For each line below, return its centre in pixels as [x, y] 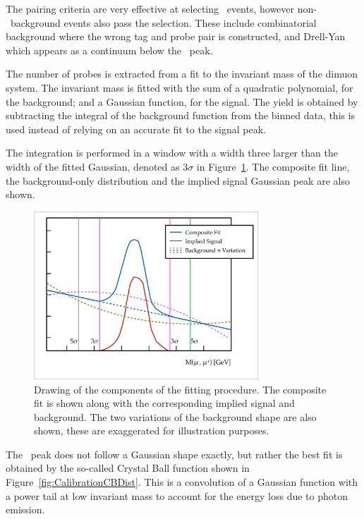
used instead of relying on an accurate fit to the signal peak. [136, 129]
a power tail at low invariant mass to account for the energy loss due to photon [177, 495]
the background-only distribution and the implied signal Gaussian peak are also [178, 180]
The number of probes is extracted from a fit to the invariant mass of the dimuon [182, 74]
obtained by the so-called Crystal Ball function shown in [128, 468]
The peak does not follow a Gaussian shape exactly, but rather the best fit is [174, 454]
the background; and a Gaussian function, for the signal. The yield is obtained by [182, 101]
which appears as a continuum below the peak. [109, 50]
